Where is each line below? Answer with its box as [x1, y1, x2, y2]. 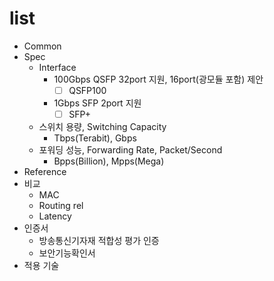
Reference [23, 166, 67, 178]
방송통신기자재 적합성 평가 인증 [38, 235, 160, 247]
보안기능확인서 [38, 247, 96, 259]
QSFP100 [68, 84, 107, 96]
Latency [38, 210, 72, 222]
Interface [38, 61, 77, 73]
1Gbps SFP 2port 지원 [53, 97, 142, 109]
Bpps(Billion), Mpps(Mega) [53, 155, 165, 167]
